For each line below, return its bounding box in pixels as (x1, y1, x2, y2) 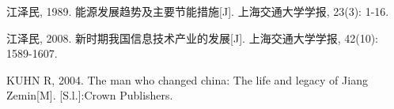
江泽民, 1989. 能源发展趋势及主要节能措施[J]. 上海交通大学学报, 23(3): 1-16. (6, 3, 389, 19)
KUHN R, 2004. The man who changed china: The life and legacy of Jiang (6, 71, 368, 88)
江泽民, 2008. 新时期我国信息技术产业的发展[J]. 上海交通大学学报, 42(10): (6, 29, 378, 46)
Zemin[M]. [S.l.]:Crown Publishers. (6, 87, 173, 103)
